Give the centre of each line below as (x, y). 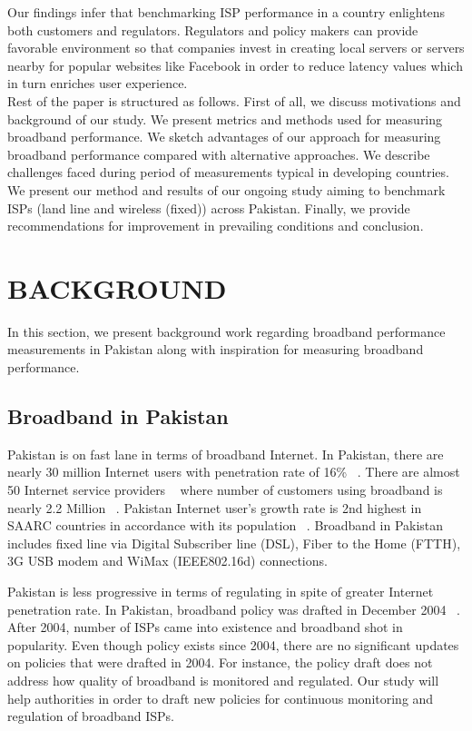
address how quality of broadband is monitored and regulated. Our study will (223, 680)
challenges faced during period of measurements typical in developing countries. (228, 172)
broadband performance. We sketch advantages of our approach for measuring (224, 137)
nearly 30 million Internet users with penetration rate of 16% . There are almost (234, 472)
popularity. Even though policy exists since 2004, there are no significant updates (233, 644)
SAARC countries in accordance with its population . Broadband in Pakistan (226, 525)
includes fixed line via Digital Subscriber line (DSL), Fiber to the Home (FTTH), (234, 543)
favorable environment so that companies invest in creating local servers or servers (236, 48)
